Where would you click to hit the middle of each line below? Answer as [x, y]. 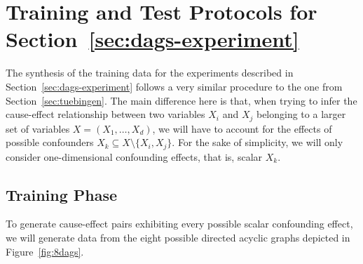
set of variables [38, 128]
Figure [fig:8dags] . [45, 251]
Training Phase [62, 194]
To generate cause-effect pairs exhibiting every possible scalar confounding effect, [179, 224]
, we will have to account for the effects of [242, 128]
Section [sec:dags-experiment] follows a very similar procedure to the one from [174, 86]
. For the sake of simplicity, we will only [258, 142]
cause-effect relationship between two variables [105, 114]
